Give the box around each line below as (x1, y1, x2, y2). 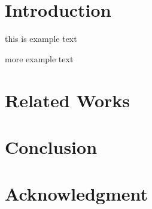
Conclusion (5, 134, 98, 159)
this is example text (5, 32, 77, 45)
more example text (5, 52, 74, 65)
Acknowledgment (5, 181, 148, 206)
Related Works (5, 87, 130, 112)
